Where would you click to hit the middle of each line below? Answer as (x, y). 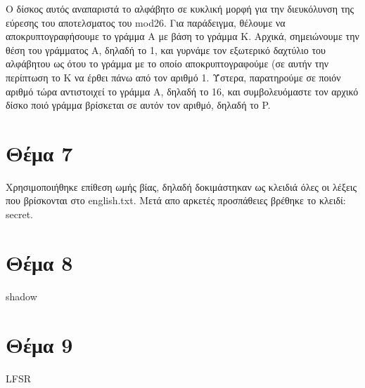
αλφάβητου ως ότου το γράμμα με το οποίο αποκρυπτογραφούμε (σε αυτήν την (167, 63)
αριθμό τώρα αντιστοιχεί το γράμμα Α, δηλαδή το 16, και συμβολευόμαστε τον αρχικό (182, 91)
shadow (21, 296)
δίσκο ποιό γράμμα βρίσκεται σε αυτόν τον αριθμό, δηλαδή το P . (138, 105)
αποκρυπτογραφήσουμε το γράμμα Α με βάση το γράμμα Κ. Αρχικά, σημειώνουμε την (182, 36)
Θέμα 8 (39, 262)
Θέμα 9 (39, 344)
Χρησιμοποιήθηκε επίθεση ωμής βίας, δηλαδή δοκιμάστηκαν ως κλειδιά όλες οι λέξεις (181, 186)
